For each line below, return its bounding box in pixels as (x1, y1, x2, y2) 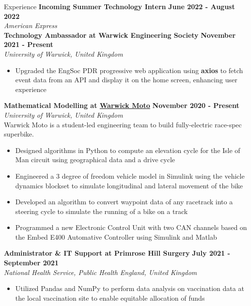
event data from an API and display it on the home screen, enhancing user (15, 75, 237, 85)
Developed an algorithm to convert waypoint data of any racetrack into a (15, 197, 233, 207)
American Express (4, 20, 57, 31)
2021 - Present (4, 39, 53, 49)
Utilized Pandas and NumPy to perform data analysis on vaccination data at (15, 283, 244, 293)
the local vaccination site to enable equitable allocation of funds (15, 292, 205, 303)
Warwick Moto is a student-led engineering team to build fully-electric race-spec (4, 119, 242, 129)
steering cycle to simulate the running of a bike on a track (15, 206, 188, 216)
